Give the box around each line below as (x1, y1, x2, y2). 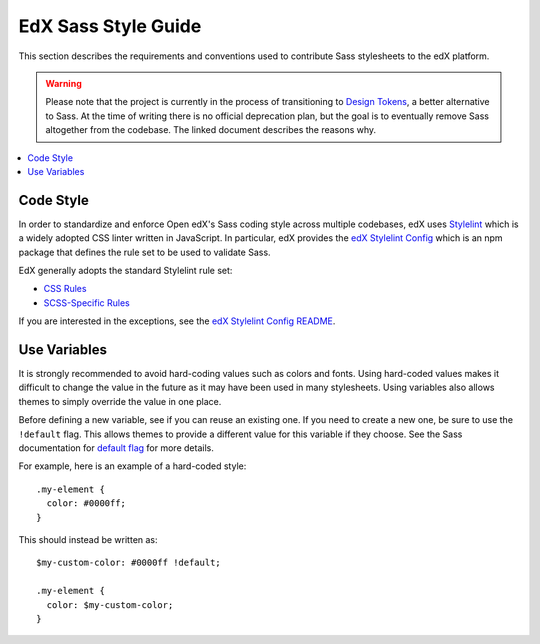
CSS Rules (43, 283, 87, 295)
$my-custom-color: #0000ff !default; (36, 557, 222, 569)
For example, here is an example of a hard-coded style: (18, 460, 247, 472)
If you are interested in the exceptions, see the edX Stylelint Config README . (18, 315, 336, 327)
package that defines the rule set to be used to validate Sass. (18, 246, 271, 258)
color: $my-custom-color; (46, 599, 174, 610)
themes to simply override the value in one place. (18, 395, 222, 407)
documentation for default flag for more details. (18, 442, 214, 454)
